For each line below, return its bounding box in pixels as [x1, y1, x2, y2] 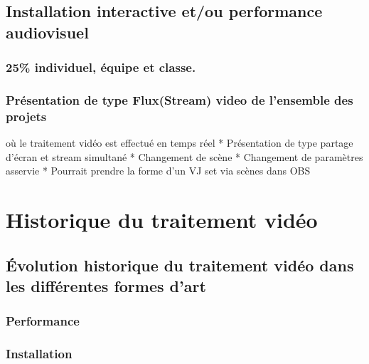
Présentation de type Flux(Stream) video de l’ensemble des [6, 90, 353, 108]
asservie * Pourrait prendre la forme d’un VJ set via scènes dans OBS [6, 163, 311, 178]
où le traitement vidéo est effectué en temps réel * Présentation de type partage [6, 135, 353, 150]
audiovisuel [6, 21, 89, 43]
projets [6, 107, 47, 125]
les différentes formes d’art [6, 275, 206, 297]
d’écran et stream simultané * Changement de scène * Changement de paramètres [6, 149, 363, 164]
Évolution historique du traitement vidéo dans [6, 254, 354, 276]
